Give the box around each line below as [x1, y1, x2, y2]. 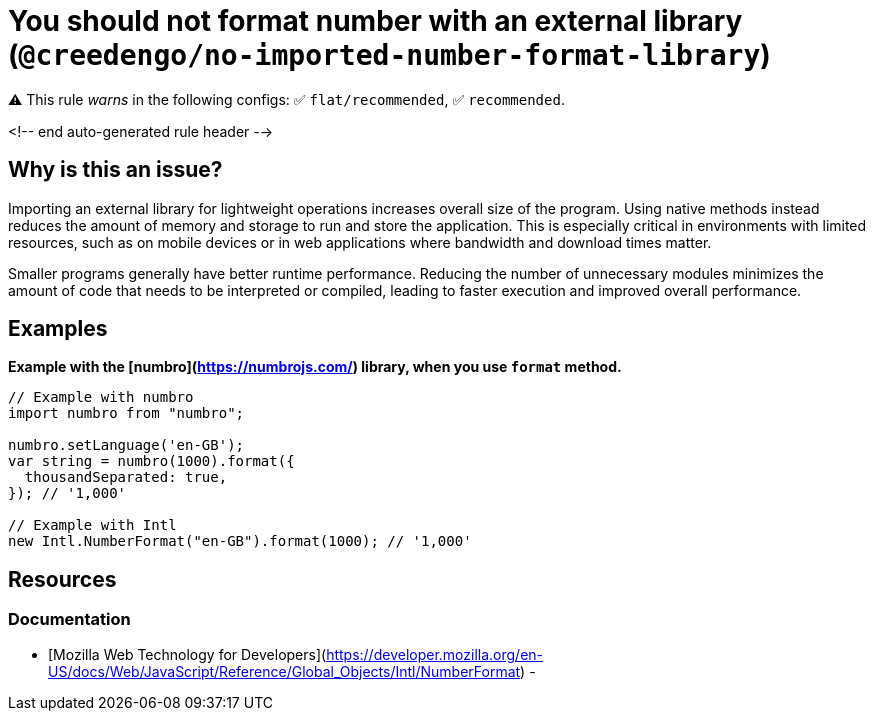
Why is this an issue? [8, 157, 223, 183]
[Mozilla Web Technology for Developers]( [48, 645, 327, 663]
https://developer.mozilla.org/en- [326, 645, 544, 663]
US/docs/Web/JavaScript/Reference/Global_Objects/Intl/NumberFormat [48, 662, 521, 680]
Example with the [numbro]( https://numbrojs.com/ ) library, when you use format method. [8, 358, 622, 376]
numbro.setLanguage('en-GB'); [8, 437, 245, 454]
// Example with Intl [8, 517, 177, 534]
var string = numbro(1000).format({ [8, 453, 295, 470]
